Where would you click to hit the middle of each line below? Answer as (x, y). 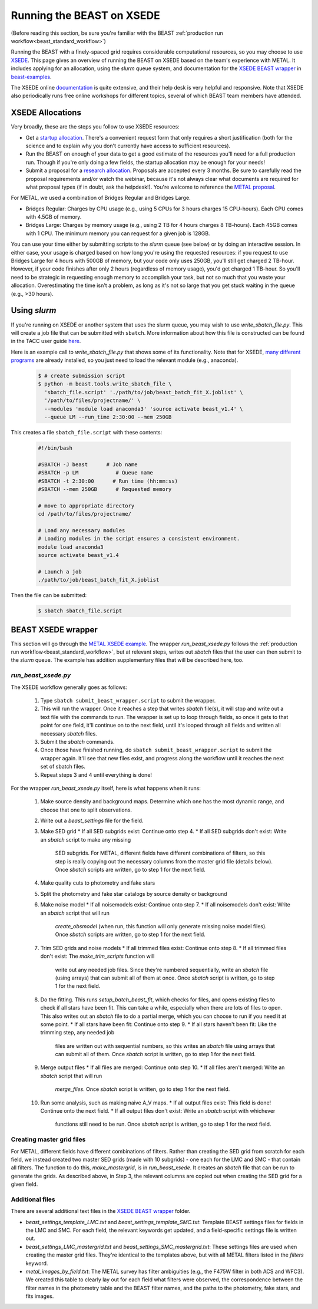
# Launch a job (60, 571)
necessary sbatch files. (69, 733)
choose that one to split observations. (86, 810)
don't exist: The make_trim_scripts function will (97, 956)
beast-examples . (32, 77)
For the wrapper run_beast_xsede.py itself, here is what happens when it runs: (106, 788)
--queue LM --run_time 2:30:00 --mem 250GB (108, 417)
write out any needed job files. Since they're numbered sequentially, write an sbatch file (162, 970)
